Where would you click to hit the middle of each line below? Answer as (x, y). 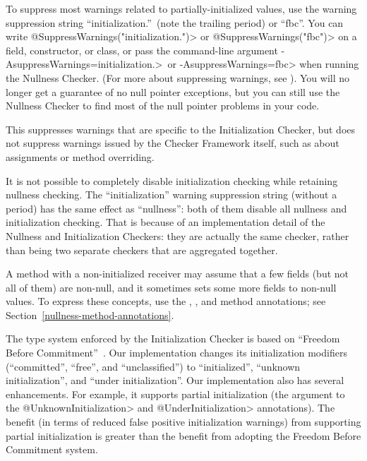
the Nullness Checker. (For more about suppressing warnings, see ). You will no (178, 77)
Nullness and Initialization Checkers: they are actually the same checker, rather (178, 235)
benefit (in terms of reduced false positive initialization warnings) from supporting (183, 422)
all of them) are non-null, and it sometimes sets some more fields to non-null (171, 287)
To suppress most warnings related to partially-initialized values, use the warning (181, 8)
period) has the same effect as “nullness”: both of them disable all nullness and (176, 208)
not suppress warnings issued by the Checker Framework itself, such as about (173, 143)
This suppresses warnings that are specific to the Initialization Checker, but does (181, 129)
